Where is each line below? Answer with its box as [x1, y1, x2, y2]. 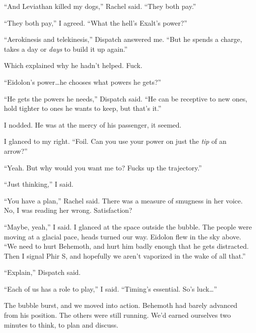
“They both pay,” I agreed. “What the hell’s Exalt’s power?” [4, 17, 188, 28]
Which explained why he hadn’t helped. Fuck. [4, 60, 143, 70]
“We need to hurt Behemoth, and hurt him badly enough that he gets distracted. [4, 241, 249, 251]
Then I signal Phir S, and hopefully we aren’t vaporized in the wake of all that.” [4, 250, 246, 261]
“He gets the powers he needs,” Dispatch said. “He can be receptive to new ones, [4, 93, 248, 103]
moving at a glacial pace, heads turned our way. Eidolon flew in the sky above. [4, 231, 241, 241]
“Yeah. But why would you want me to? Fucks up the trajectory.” [4, 162, 202, 172]
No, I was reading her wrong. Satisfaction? [4, 205, 132, 215]
